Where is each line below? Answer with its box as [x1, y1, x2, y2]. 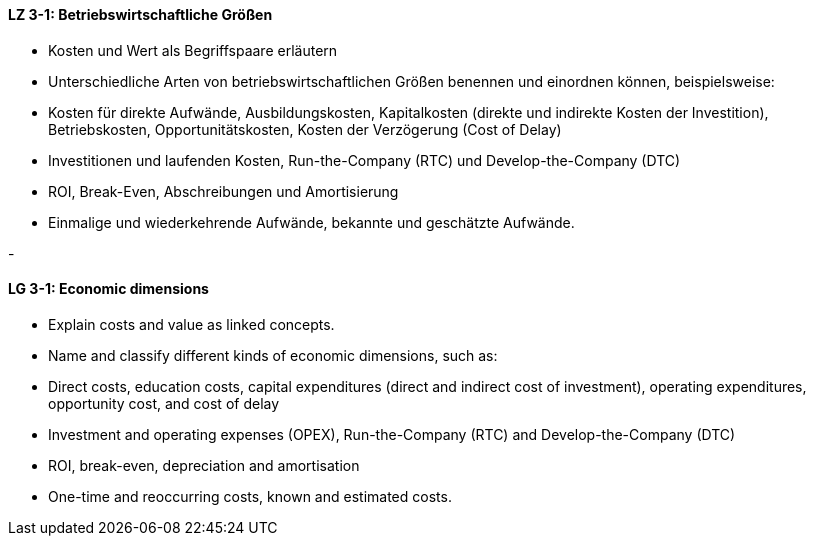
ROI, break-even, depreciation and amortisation [48, 456, 360, 474]
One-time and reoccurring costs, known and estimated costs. [48, 487, 452, 505]
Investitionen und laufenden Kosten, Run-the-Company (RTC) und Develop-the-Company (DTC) [48, 151, 681, 169]
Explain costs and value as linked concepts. [48, 315, 335, 333]
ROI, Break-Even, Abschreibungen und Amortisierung [48, 182, 399, 200]
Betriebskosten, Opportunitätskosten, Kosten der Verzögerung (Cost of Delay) [48, 120, 562, 138]
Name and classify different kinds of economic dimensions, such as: [48, 346, 498, 364]
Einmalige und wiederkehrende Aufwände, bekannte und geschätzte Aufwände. [48, 213, 575, 231]
